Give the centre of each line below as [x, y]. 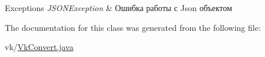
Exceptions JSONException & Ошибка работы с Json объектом [119, 8]
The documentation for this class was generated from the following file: [133, 27]
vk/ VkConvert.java [39, 47]
